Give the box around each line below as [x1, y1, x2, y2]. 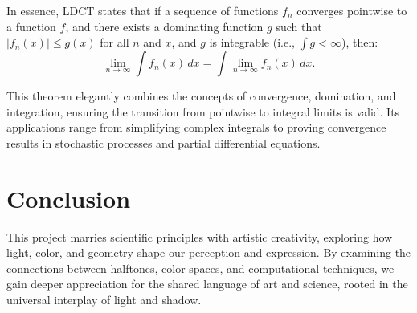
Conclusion [6, 181, 131, 214]
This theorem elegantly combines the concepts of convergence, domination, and [6, 87, 396, 104]
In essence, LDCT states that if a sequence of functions [6, 2, 279, 18]
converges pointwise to [296, 2, 407, 18]
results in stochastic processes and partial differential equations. [6, 134, 321, 151]
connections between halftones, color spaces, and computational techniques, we [6, 259, 395, 276]
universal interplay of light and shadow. [6, 291, 202, 308]
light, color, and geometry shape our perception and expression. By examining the [6, 244, 411, 261]
